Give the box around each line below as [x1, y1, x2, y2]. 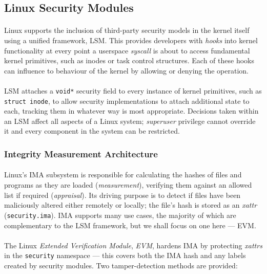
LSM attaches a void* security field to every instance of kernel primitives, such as [4, 85, 262, 96]
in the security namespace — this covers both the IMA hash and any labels [4, 250, 246, 261]
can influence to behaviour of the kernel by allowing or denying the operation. [4, 65, 249, 76]
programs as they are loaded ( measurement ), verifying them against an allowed [4, 179, 252, 190]
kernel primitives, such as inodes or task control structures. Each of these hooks [4, 55, 254, 66]
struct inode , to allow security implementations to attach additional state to [4, 95, 250, 106]
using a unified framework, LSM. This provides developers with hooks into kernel [4, 34, 258, 45]
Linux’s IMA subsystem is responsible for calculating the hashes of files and [4, 169, 242, 180]
